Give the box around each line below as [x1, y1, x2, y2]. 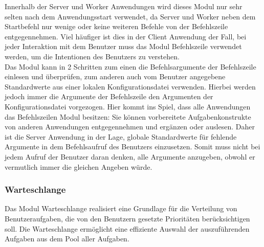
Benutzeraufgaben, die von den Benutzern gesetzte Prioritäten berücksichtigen [5, 213, 250, 223]
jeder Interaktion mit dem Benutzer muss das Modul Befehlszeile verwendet [5, 41, 242, 52]
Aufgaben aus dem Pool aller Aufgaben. [5, 233, 129, 244]
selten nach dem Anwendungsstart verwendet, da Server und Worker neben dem [5, 11, 256, 21]
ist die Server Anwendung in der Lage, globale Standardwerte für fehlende [5, 131, 237, 142]
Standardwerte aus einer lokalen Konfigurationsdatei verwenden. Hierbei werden [5, 81, 256, 92]
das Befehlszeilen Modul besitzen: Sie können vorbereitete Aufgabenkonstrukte [5, 111, 251, 122]
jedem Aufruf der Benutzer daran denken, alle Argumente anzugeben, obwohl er [5, 151, 255, 162]
